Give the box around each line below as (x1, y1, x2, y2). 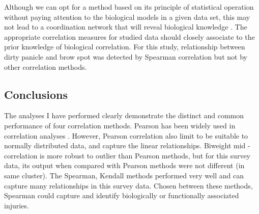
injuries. (4, 200, 29, 210)
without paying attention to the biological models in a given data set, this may (4, 11, 250, 22)
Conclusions (4, 86, 68, 102)
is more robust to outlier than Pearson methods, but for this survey (40, 150, 250, 160)
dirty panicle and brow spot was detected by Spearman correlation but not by (4, 51, 247, 62)
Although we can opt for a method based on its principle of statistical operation (4, 2, 254, 12)
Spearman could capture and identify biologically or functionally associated (4, 190, 239, 201)
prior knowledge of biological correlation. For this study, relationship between (4, 41, 245, 52)
